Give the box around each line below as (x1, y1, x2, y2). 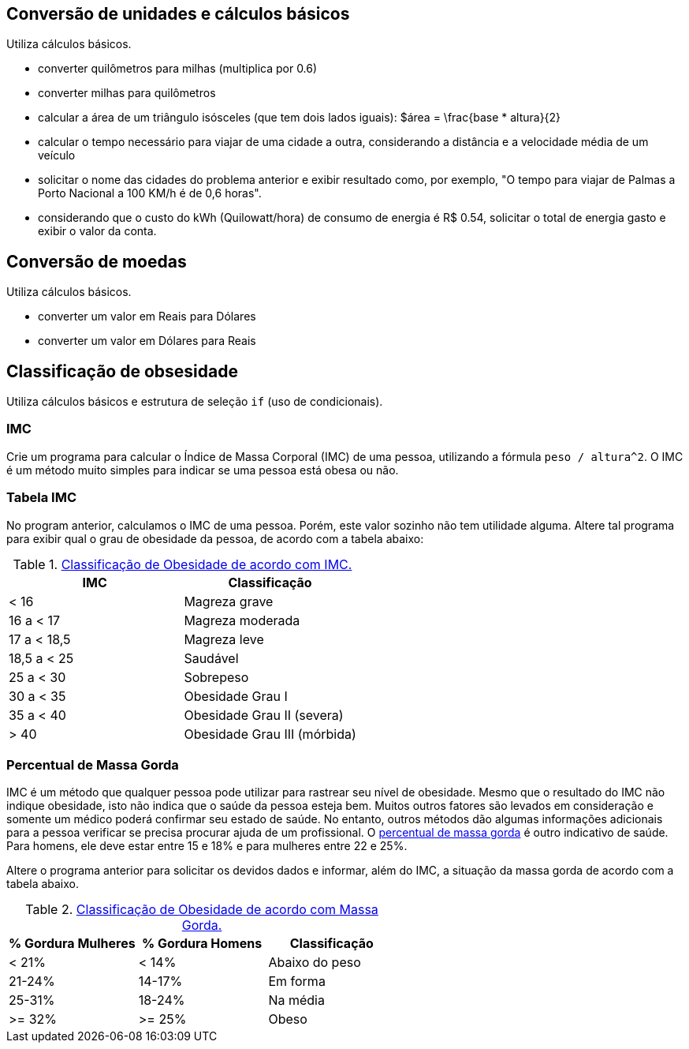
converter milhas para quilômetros (38, 86, 216, 100)
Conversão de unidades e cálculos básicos (6, 4, 350, 24)
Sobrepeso (184, 669, 249, 685)
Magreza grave (184, 593, 274, 609)
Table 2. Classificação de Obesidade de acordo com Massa (25, 901, 378, 918)
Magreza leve (184, 631, 264, 647)
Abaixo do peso (268, 954, 361, 971)
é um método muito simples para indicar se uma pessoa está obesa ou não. (6, 463, 399, 477)
